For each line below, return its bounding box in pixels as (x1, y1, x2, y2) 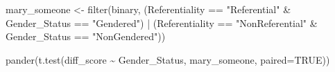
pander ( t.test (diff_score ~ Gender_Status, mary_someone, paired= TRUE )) (6, 52, 330, 66)
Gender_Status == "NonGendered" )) (6, 29, 166, 44)
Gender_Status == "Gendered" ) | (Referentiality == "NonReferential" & (6, 15, 318, 30)
